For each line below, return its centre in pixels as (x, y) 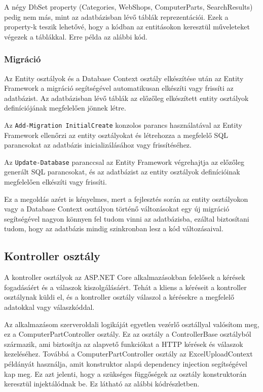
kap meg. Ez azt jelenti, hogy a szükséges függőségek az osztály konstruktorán (125, 373)
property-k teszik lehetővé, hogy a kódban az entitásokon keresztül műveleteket (127, 27)
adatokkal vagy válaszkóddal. (49, 307)
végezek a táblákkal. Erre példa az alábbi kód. (76, 36)
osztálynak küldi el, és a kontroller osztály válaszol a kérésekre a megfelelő (119, 297)
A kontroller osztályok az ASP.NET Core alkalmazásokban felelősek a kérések (125, 277)
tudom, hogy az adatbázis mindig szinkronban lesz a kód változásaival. (114, 228)
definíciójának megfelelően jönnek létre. (65, 108)
